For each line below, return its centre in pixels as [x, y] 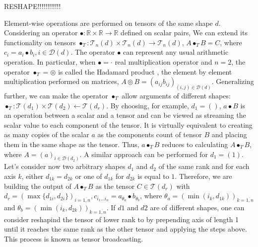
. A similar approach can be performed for [144, 154]
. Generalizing [233, 81]
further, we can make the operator [56, 96]
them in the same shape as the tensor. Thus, [72, 144]
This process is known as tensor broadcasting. [74, 239]
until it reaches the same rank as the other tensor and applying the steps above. [126, 229]
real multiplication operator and [163, 61]
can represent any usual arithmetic [176, 52]
